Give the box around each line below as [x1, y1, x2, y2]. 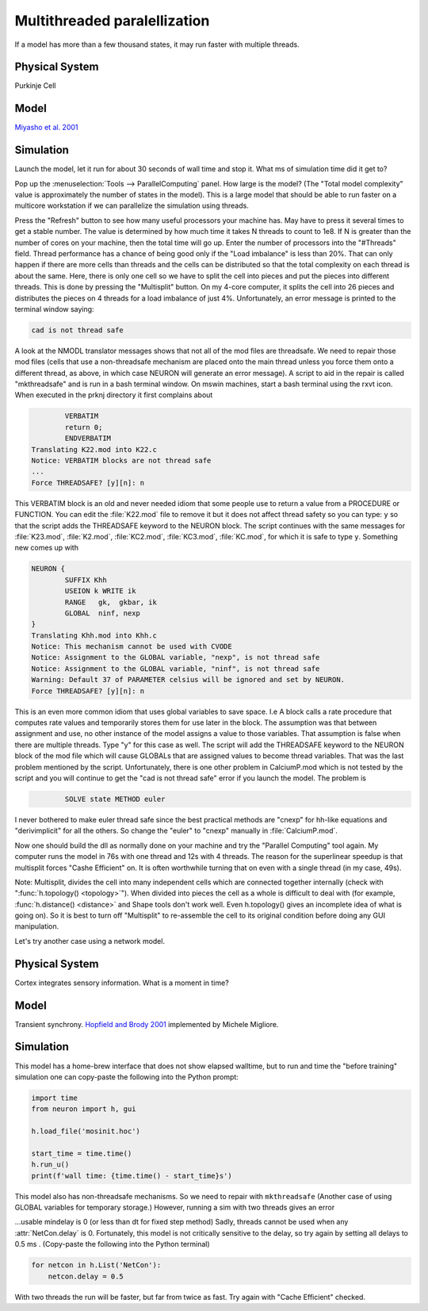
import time [31, 1093, 78, 1102]
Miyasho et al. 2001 [14, 123, 78, 132]
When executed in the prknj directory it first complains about [14, 390, 213, 400]
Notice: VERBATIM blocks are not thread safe [31, 456, 212, 466]
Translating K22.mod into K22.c [31, 445, 158, 454]
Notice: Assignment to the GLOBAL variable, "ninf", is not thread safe [31, 664, 320, 673]
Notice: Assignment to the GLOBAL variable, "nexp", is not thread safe [31, 653, 320, 662]
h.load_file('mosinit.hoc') [31, 1127, 140, 1136]
